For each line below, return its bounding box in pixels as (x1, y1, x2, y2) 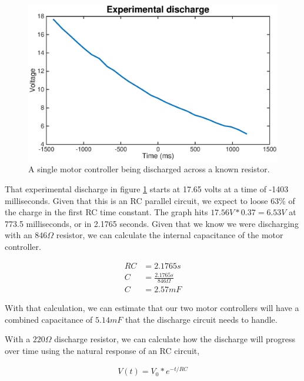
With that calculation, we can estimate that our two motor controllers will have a (5, 302, 299, 314)
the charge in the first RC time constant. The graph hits (5, 206, 208, 218)
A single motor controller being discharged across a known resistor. (28, 163, 270, 175)
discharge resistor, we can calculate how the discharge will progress (54, 333, 296, 345)
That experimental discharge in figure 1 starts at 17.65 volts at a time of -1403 (5, 183, 289, 195)
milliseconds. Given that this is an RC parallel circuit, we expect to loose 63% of (5, 194, 295, 206)
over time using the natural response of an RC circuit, (5, 344, 200, 356)
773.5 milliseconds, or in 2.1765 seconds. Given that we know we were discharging (5, 217, 299, 229)
